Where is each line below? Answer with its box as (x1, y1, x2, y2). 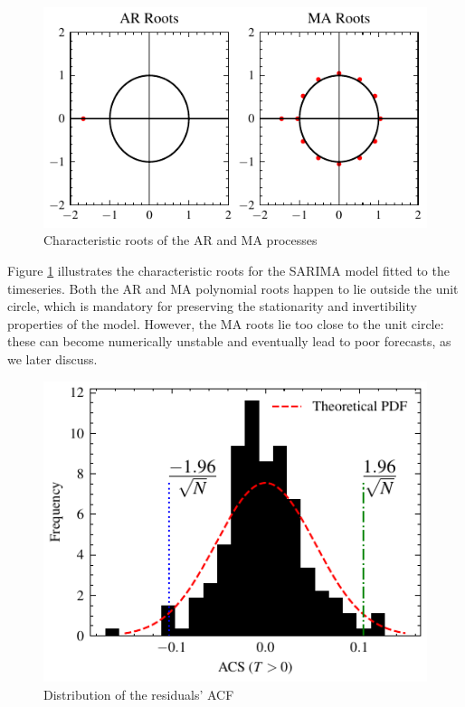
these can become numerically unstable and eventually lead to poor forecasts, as (7, 332, 451, 351)
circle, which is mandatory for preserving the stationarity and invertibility (7, 297, 417, 316)
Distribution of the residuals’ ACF (43, 684, 234, 703)
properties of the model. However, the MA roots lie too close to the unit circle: (7, 314, 444, 333)
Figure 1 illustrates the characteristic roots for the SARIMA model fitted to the (7, 261, 450, 279)
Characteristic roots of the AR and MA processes (43, 231, 318, 250)
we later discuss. (7, 349, 98, 368)
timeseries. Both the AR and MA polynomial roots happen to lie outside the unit (7, 278, 459, 297)
